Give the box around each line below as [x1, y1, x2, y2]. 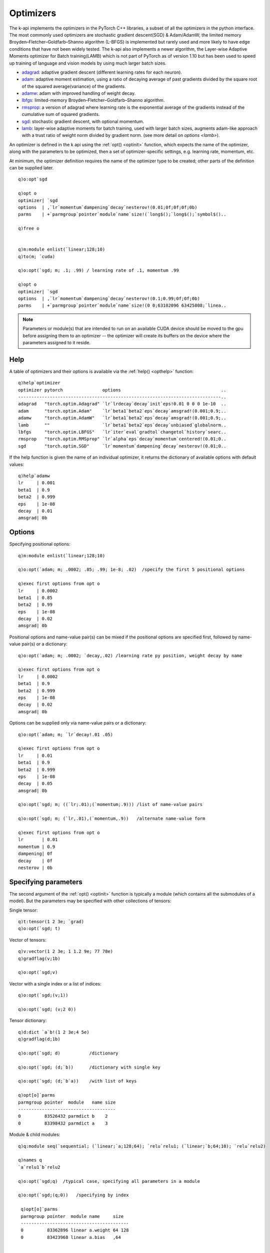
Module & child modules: [9, 1132, 60, 1138]
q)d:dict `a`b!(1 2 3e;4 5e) [18, 1029, 89, 1035]
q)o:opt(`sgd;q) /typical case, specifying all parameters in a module [18, 1178, 200, 1184]
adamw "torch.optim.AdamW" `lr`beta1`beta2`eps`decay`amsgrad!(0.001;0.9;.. [18, 415, 226, 421]
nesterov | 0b [18, 865, 52, 871]
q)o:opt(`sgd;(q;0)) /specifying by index [18, 1192, 129, 1198]
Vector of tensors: [9, 937, 47, 943]
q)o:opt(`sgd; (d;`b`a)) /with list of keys [18, 1078, 137, 1084]
